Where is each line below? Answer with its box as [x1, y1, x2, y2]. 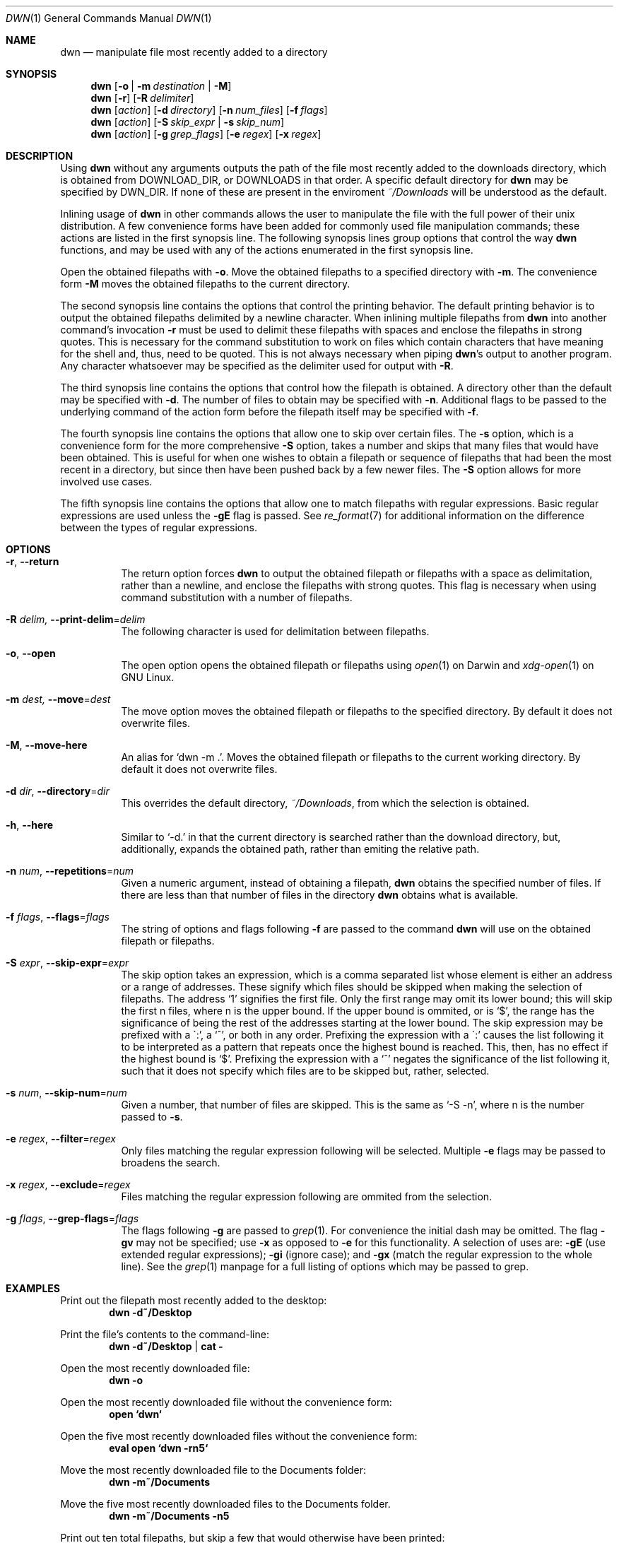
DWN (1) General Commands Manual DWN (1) [6, 12, 212, 24]
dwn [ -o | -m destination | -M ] [90, 80, 232, 92]
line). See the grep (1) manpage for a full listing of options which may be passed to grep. [121, 1260, 529, 1272]
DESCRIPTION [6, 150, 73, 162]
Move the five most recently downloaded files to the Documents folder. [60, 1498, 391, 1510]
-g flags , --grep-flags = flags [6, 1212, 139, 1224]
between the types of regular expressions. [60, 521, 257, 533]
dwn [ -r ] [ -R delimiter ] [90, 92, 194, 104]
